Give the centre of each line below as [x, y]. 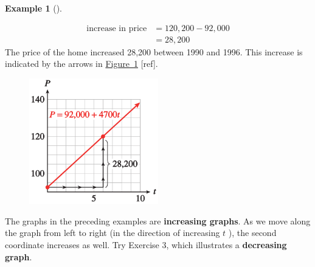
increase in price [117, 28]
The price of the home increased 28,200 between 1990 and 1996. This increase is [154, 51]
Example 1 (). [33, 8]
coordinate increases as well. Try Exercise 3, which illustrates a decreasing [146, 245]
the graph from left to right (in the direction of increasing [112, 233]
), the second [252, 233]
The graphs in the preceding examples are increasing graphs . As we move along [158, 220]
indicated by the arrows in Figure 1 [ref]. [81, 64]
